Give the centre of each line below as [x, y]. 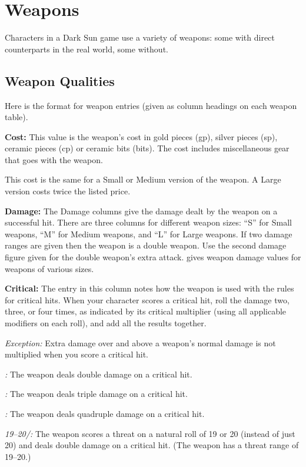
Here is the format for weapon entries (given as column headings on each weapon [151, 105]
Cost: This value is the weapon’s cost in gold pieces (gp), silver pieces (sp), [141, 136]
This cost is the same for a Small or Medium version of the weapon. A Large [143, 179]
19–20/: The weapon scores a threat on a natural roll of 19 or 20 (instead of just [150, 433]
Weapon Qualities [60, 80]
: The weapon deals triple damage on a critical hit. [96, 394]
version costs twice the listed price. [68, 191]
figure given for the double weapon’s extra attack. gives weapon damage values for [153, 257]
